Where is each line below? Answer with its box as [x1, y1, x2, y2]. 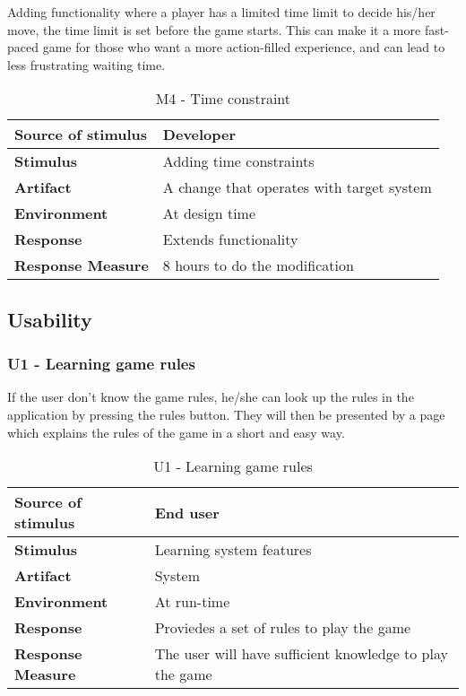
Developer [162, 124, 237, 145]
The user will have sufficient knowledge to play [154, 643, 448, 665]
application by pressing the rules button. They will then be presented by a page [7, 405, 445, 423]
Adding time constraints [162, 151, 315, 172]
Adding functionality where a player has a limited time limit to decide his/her [7, 3, 436, 21]
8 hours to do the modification [162, 255, 354, 276]
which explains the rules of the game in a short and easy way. [7, 422, 345, 441]
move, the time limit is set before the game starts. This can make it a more [7, 20, 421, 39]
